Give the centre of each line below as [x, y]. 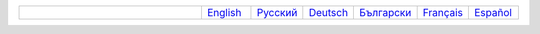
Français [443, 12]
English [224, 12]
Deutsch [328, 12]
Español [492, 12]
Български [385, 12]
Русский [277, 12]
